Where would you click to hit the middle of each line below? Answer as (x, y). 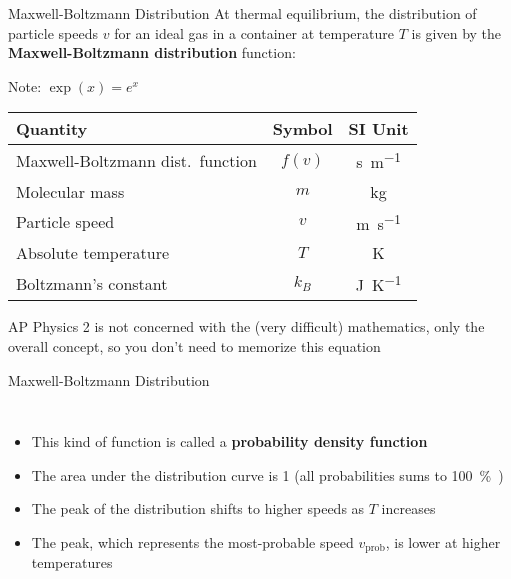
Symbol (302, 129)
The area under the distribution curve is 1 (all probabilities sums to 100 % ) (267, 474)
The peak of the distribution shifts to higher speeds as (198, 508)
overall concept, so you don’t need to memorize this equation (194, 345)
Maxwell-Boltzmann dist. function (136, 161)
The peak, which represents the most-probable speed (192, 541)
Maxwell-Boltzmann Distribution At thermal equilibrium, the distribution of (242, 13)
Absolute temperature (93, 253)
